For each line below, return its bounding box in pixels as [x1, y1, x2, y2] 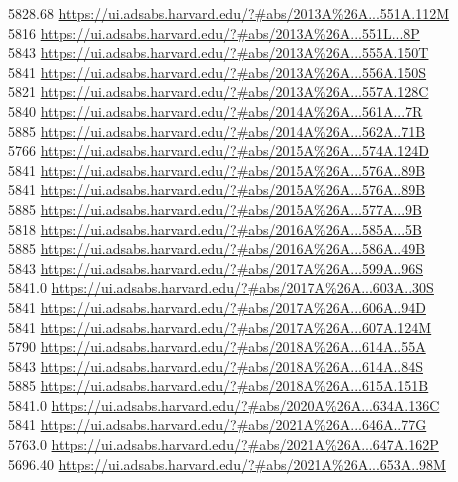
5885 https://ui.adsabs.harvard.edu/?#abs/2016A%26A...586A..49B [8, 238, 426, 259]
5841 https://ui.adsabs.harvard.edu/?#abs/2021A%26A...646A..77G [8, 414, 427, 435]
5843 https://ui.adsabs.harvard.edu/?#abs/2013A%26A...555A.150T [8, 42, 429, 63]
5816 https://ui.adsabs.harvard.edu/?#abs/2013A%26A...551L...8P [8, 22, 420, 43]
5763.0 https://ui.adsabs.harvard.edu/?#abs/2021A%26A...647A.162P [8, 434, 439, 455]
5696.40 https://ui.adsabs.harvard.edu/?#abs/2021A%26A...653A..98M [8, 453, 446, 474]
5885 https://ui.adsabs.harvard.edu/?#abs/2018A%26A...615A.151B [8, 375, 429, 396]
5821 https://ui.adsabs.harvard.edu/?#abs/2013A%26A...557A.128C [8, 81, 429, 102]
